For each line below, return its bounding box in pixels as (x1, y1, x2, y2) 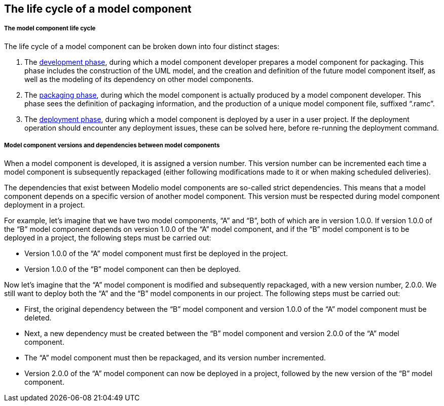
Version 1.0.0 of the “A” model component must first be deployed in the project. (24, 249, 288, 258)
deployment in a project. (4, 200, 85, 209)
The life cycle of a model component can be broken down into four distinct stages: (4, 42, 280, 51)
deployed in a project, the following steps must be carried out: (4, 233, 211, 242)
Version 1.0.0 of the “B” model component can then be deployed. (24, 264, 241, 273)
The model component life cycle (4, 25, 96, 32)
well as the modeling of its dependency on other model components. (24, 74, 254, 84)
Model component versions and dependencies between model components (4, 142, 220, 149)
